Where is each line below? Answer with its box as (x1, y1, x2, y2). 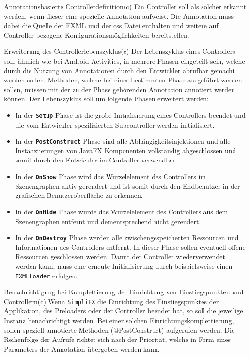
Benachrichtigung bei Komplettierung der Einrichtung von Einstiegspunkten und (4, 287, 244, 297)
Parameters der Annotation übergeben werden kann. (4, 343, 160, 354)
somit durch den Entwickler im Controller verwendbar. (15, 155, 178, 165)
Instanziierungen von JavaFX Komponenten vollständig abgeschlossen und (15, 145, 236, 155)
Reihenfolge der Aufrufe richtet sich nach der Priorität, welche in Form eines (4, 334, 231, 344)
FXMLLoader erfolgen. (15, 270, 78, 280)
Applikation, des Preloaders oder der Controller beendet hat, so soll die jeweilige (4, 306, 243, 316)
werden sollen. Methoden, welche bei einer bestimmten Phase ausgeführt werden (4, 75, 242, 85)
